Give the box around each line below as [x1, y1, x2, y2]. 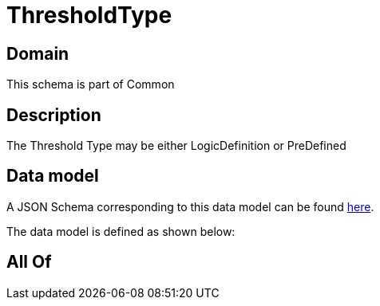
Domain [6, 43, 69, 64]
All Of [6, 252, 52, 273]
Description [6, 104, 101, 125]
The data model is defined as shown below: [6, 224, 236, 238]
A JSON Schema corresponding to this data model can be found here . [6, 199, 374, 214]
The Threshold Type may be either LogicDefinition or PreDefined [6, 139, 346, 153]
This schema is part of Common [6, 77, 175, 92]
